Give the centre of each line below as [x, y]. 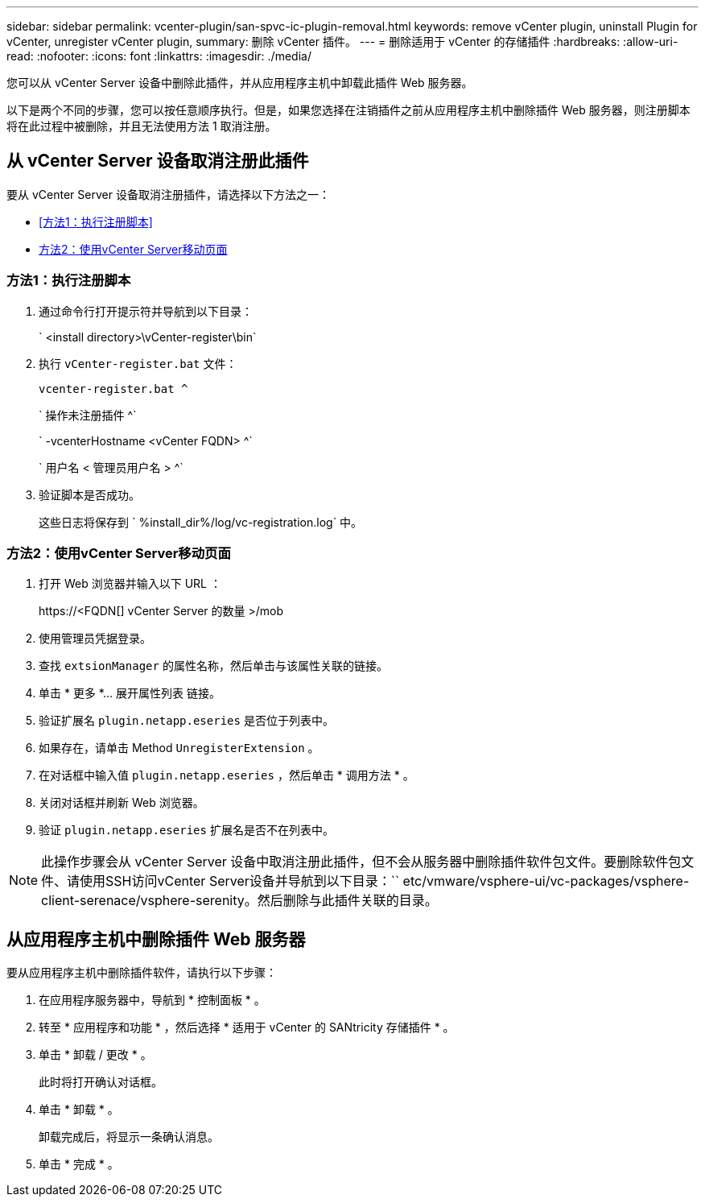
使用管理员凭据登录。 [95, 639]
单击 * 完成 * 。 [79, 1164]
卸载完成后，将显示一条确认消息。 [129, 1137]
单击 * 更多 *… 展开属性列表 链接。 [130, 693]
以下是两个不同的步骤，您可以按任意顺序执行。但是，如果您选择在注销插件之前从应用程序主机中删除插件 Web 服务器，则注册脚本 [348, 110]
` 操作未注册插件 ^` [88, 415]
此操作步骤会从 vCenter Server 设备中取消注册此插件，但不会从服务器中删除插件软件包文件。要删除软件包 [361, 862]
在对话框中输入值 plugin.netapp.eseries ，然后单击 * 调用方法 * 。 [227, 775]
